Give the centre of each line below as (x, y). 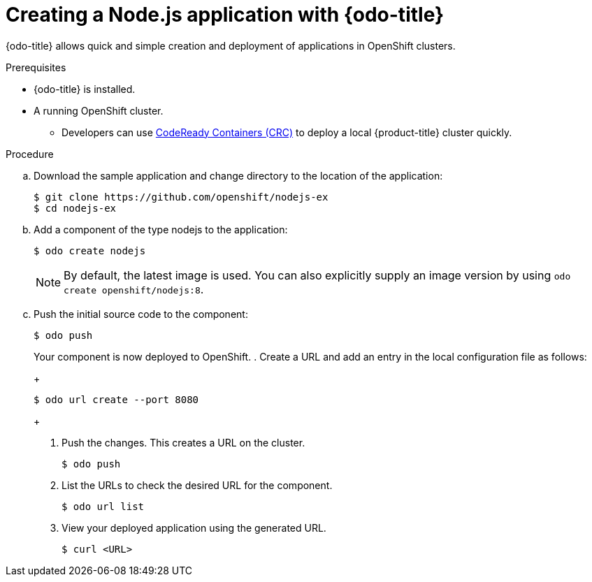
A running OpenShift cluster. (99, 110)
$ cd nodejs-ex (75, 208)
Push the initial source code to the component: (141, 314)
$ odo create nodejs (90, 250)
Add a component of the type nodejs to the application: (161, 229)
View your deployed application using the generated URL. (194, 528)
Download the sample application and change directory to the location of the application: (238, 175)
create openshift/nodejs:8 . (134, 289)
